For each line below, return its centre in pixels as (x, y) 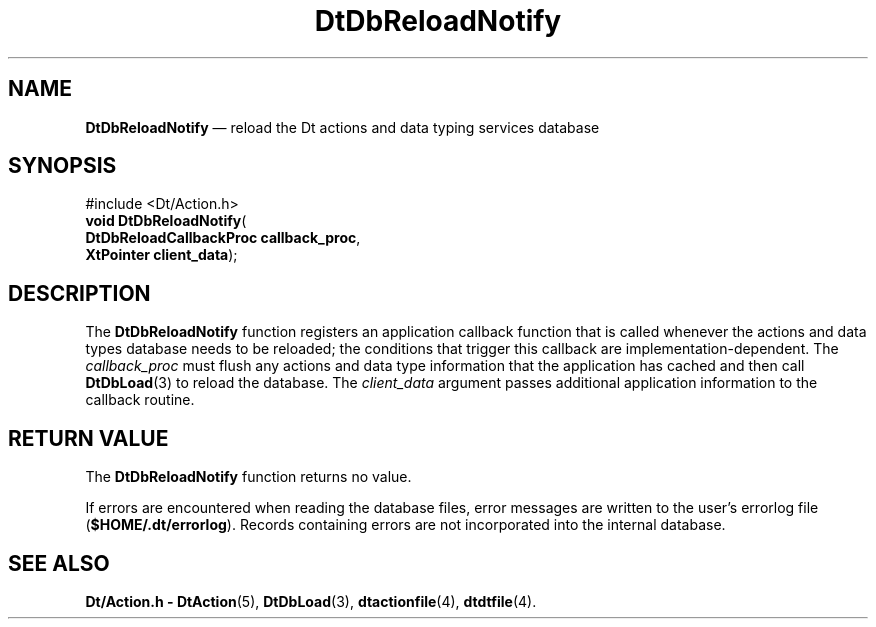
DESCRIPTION (79, 293)
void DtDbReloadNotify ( (166, 221)
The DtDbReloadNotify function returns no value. (248, 477)
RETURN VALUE (88, 438)
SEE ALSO (59, 563)
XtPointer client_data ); (161, 255)
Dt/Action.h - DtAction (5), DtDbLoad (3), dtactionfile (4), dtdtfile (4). (311, 601)
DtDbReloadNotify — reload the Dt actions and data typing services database (342, 127)
